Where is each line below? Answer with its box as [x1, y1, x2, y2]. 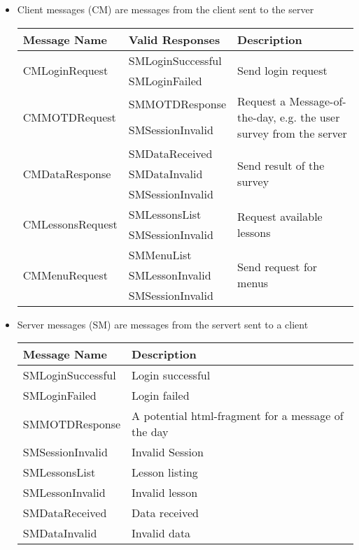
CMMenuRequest [22, 266, 108, 283]
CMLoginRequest [22, 62, 108, 79]
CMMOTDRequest [22, 108, 116, 125]
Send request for [237, 259, 318, 275]
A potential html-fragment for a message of [132, 407, 344, 424]
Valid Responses [128, 31, 220, 48]
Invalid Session [132, 444, 204, 461]
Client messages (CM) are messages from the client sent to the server [17, 2, 314, 16]
